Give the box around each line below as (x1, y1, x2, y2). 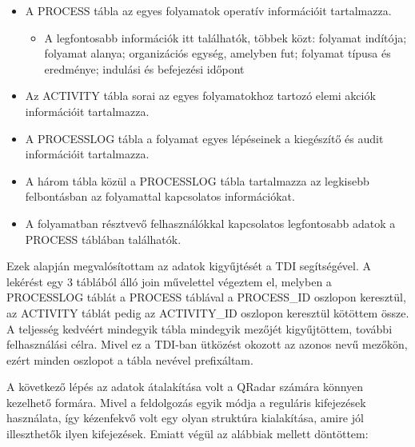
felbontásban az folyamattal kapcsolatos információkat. (25, 188, 295, 205)
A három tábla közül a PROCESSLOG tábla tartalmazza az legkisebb (25, 172, 369, 189)
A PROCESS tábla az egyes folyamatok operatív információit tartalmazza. (25, 2, 392, 18)
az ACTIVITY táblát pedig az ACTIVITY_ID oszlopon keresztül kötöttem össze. (6, 304, 409, 321)
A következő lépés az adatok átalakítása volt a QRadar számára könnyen (6, 378, 364, 395)
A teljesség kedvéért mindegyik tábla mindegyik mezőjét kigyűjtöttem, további (6, 320, 393, 337)
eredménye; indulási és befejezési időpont (44, 60, 245, 77)
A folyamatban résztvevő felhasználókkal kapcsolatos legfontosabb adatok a (25, 214, 396, 231)
